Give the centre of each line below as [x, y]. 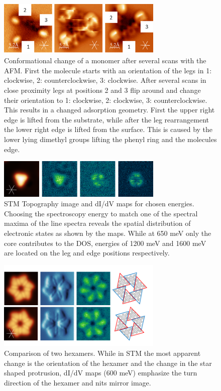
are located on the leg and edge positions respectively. [87, 253]
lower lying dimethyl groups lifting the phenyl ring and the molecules [111, 139]
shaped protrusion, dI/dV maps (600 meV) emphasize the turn [101, 373]
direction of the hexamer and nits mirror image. [78, 382]
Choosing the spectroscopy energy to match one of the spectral [101, 213]
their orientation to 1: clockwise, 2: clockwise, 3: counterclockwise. [106, 100]
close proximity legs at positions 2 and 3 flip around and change [102, 90]
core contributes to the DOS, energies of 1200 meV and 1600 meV [105, 243]
